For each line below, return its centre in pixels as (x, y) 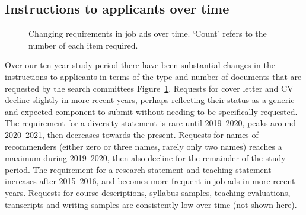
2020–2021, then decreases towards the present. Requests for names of (132, 134)
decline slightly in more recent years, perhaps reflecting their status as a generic (150, 100)
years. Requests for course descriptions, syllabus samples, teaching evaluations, (148, 192)
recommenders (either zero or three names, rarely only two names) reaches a (144, 146)
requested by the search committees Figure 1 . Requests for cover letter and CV (149, 88)
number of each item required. (83, 45)
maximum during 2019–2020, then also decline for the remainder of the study (145, 158)
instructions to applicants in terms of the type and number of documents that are (153, 76)
